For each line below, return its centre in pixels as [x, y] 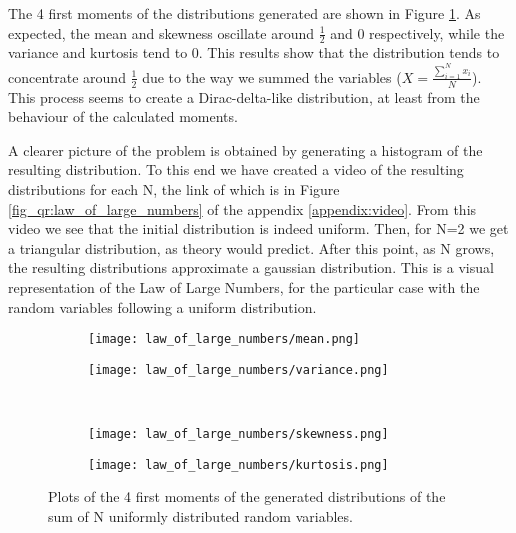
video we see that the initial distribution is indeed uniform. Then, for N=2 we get [258, 228]
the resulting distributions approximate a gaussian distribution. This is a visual [251, 267]
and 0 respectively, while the [417, 32]
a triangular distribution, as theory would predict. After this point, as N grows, [251, 247]
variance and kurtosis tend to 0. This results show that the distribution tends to [254, 52]
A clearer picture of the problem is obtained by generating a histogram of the [245, 149]
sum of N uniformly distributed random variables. [200, 516]
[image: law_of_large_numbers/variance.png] [238, 369]
